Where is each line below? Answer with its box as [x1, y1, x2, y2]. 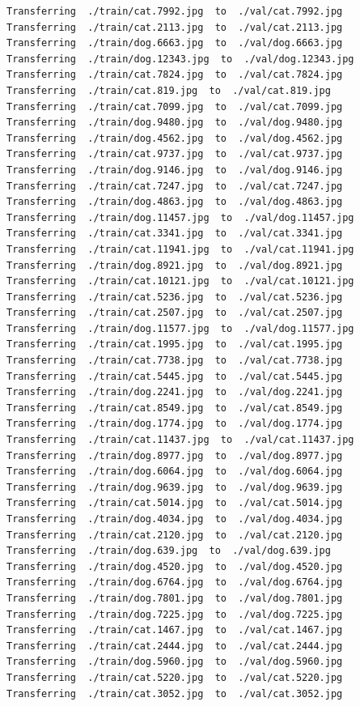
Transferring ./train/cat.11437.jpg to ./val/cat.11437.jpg [6, 434, 354, 446]
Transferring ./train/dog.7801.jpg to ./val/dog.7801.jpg [6, 592, 343, 604]
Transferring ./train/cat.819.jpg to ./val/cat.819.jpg [6, 84, 331, 96]
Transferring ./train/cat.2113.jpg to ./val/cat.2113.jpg [6, 21, 343, 33]
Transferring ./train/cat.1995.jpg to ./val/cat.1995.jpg [6, 338, 343, 351]
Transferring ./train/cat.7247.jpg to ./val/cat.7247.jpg [6, 180, 343, 192]
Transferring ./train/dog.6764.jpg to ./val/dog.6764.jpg [6, 576, 343, 589]
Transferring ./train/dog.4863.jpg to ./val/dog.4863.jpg [6, 196, 343, 208]
